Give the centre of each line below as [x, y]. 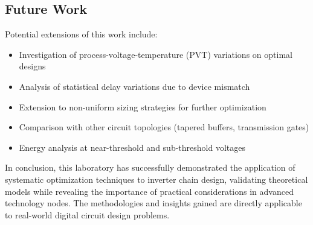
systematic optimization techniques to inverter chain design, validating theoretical [156, 179]
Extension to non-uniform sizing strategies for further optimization [143, 106]
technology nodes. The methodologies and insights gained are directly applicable [153, 203]
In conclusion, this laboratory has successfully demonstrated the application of [150, 167]
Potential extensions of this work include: [81, 34]
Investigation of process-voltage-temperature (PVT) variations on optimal [156, 54]
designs [32, 66]
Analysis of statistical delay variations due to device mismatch [134, 86]
